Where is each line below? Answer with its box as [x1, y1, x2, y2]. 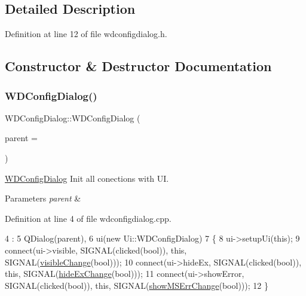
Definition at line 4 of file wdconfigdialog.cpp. [5, 212, 172, 224]
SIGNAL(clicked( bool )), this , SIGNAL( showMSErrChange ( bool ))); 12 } [5, 279, 268, 291]
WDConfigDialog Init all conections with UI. [5, 172, 169, 184]
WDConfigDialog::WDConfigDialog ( [5, 111, 140, 124]
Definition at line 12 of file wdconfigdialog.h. [5, 28, 167, 40]
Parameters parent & [5, 192, 81, 205]
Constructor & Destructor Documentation [5, 57, 272, 75]
